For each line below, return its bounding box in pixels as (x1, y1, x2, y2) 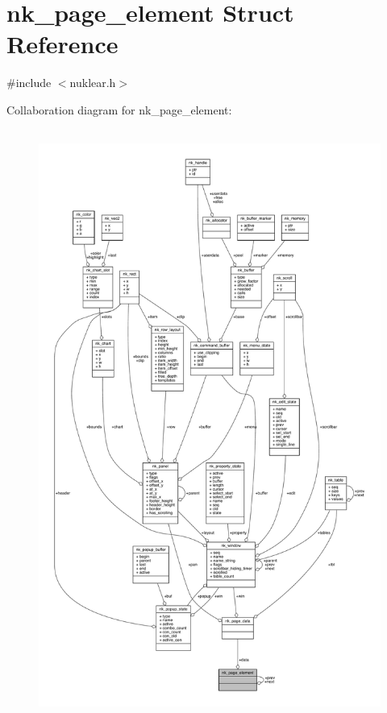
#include (6, 74, 52, 91)
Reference (6, 27, 119, 60)
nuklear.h (69, 74, 116, 91)
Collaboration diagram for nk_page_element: (6, 101, 232, 118)
